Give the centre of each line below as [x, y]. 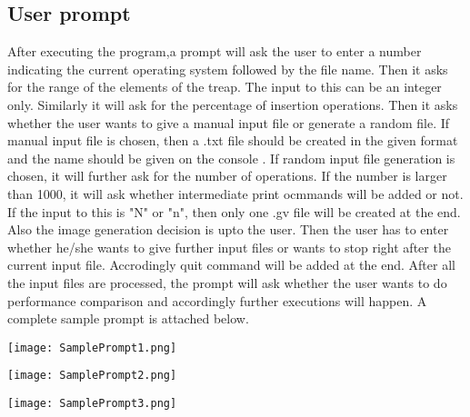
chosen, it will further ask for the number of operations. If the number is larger [227, 176]
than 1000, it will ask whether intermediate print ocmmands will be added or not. [235, 193]
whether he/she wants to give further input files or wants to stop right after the [229, 247]
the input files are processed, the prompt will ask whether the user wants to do [227, 282]
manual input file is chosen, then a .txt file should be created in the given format [233, 140]
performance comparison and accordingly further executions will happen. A [217, 300]
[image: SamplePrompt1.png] [92, 347]
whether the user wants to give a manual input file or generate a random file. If [229, 122]
